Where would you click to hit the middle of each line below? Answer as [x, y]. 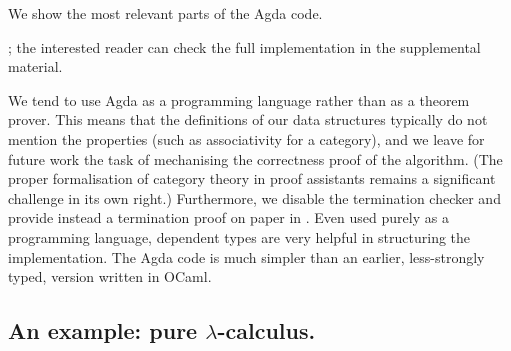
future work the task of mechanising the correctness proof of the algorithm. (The [255, 158]
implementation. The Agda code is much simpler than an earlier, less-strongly [246, 256]
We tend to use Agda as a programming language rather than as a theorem [239, 99]
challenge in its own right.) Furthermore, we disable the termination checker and [254, 197]
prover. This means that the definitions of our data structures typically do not [248, 119]
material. [35, 66]
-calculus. [266, 330]
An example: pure [103, 330]
